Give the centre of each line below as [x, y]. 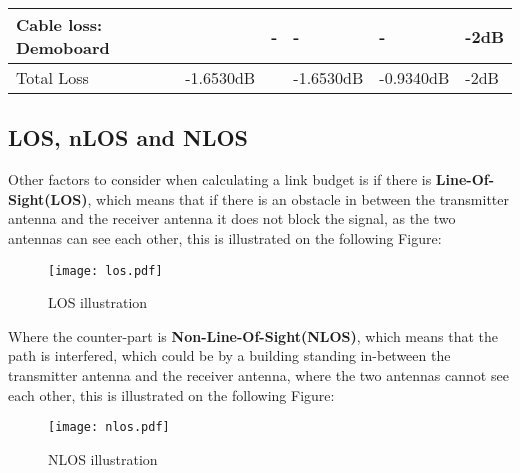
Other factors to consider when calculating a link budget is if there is [220, 179]
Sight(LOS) [48, 198]
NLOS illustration [103, 458]
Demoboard [63, 47]
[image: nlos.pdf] [109, 427]
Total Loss [52, 77]
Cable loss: [59, 24]
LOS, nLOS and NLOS [128, 137]
